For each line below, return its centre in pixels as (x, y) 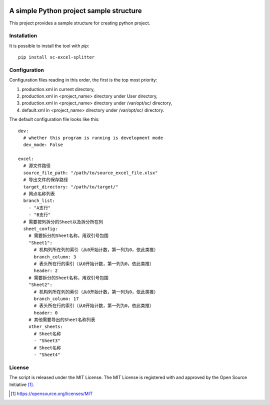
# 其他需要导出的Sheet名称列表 (62, 320)
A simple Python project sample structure (75, 11)
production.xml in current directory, (58, 89)
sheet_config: (40, 229)
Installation (23, 36)
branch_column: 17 (56, 298)
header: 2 (46, 271)
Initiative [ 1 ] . (22, 384)
